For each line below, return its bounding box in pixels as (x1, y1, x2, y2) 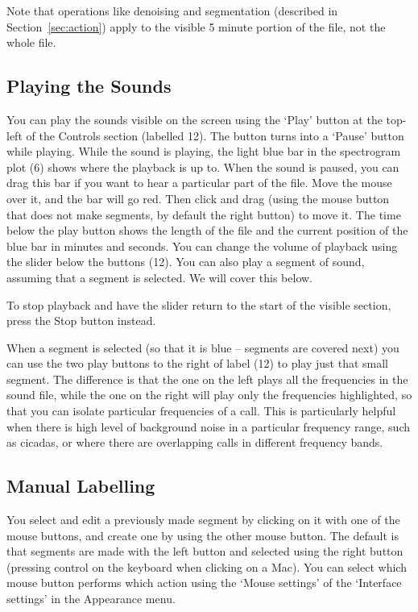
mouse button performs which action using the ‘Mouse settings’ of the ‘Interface (6, 574, 402, 591)
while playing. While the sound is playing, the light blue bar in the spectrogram (6, 143, 401, 160)
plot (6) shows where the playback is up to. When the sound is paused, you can (6, 158, 399, 175)
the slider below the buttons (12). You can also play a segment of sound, (6, 253, 365, 270)
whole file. (6, 34, 56, 51)
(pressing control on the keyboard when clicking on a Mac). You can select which (6, 558, 407, 575)
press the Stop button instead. (6, 312, 156, 329)
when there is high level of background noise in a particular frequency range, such (6, 418, 410, 435)
